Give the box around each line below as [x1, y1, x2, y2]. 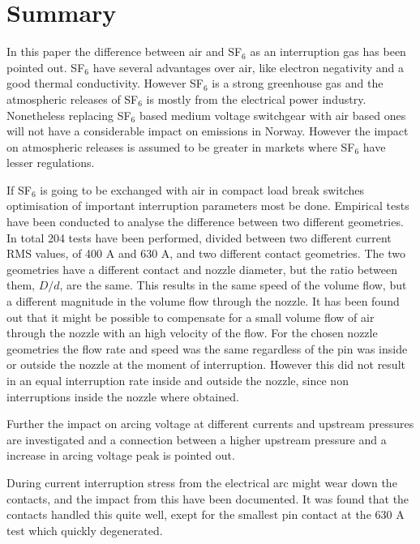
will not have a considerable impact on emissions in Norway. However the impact [6, 122, 409, 139]
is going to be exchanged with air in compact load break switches [40, 181, 364, 198]
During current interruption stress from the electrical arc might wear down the [6, 473, 397, 490]
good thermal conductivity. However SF [6, 75, 204, 92]
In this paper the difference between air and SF [6, 43, 242, 60]
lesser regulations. [6, 154, 95, 171]
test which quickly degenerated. [6, 521, 163, 538]
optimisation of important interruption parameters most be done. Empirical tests [6, 197, 409, 214]
